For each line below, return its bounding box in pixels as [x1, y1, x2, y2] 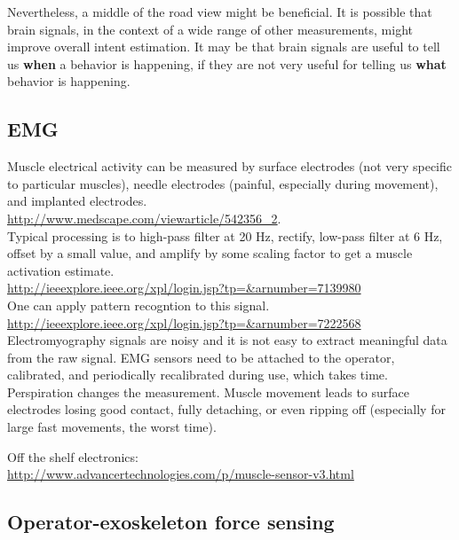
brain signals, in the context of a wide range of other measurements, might [7, 20, 414, 38]
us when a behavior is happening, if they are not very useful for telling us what [7, 54, 447, 73]
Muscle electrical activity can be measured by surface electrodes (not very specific [7, 157, 453, 176]
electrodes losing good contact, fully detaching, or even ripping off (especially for [7, 400, 446, 419]
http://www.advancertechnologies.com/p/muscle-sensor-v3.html [7, 465, 354, 483]
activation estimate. [7, 261, 115, 279]
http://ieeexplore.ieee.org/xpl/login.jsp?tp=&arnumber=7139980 [7, 278, 361, 297]
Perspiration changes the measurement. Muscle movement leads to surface [7, 382, 410, 401]
